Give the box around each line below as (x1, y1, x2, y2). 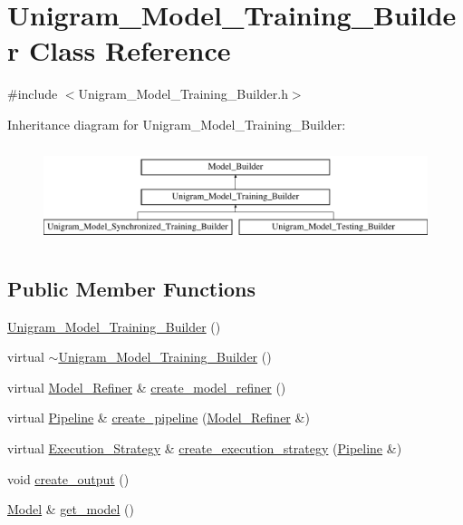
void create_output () (7, 469, 130, 488)
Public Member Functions (7, 274, 256, 302)
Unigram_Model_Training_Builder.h (78, 84, 288, 103)
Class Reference (28, 32, 231, 69)
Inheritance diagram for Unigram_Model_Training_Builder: (7, 114, 346, 133)
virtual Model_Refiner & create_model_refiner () (7, 377, 286, 396)
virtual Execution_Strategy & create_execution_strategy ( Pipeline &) (7, 439, 402, 458)
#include (7, 84, 58, 103)
